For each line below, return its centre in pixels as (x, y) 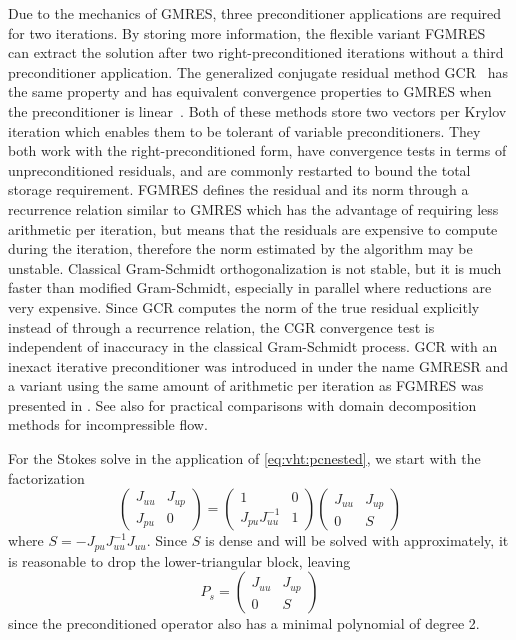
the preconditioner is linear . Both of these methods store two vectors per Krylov (257, 110)
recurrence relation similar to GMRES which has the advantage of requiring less (253, 208)
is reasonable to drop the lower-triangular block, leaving (179, 560)
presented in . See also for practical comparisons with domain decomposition (242, 404)
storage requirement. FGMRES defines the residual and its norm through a (238, 189)
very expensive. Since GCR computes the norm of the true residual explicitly (244, 306)
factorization (46, 477)
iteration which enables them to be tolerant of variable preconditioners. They (244, 130)
